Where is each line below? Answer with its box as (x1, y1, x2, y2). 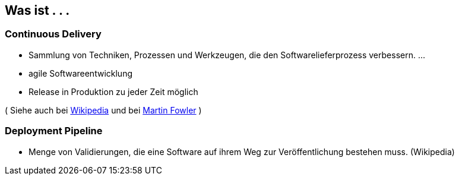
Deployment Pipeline (5, 125, 103, 137)
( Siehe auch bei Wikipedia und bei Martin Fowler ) (5, 105, 202, 115)
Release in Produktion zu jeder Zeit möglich (29, 86, 198, 97)
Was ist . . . (5, 3, 70, 18)
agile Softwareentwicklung (29, 68, 132, 78)
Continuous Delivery (5, 28, 102, 40)
